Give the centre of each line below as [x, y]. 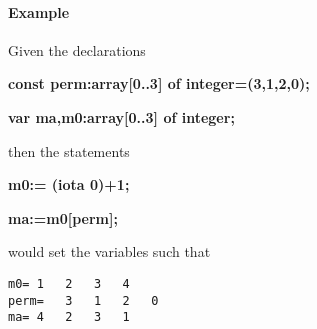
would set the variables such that [109, 251]
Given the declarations [77, 49]
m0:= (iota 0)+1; [69, 184]
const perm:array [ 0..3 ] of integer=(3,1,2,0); [159, 83]
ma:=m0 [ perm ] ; [63, 217]
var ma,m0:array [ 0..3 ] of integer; [121, 116]
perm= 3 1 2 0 [83, 300]
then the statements [69, 150]
